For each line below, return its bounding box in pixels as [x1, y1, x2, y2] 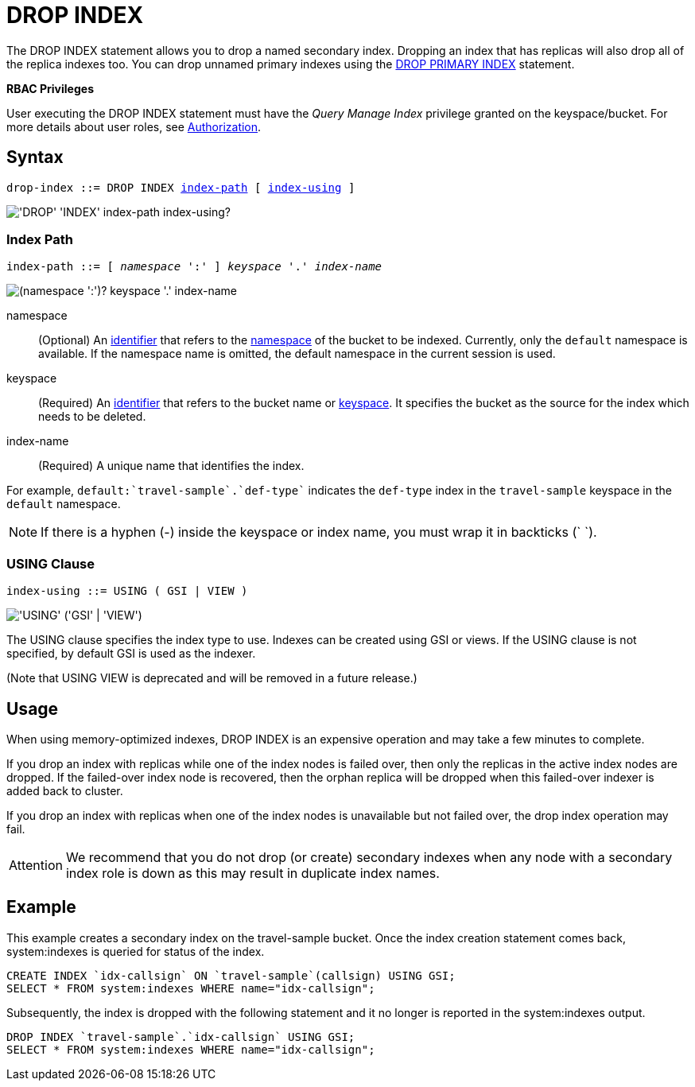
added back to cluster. [6, 783, 123, 798]
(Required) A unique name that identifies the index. [38, 459, 305, 473]
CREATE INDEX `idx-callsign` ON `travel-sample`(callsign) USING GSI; [6, 969, 456, 982]
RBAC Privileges [6, 81, 94, 95]
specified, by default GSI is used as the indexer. [6, 646, 256, 661]
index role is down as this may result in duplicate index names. [65, 864, 440, 881]
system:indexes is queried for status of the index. [6, 944, 265, 958]
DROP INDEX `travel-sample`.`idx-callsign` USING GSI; [6, 1030, 355, 1043]
